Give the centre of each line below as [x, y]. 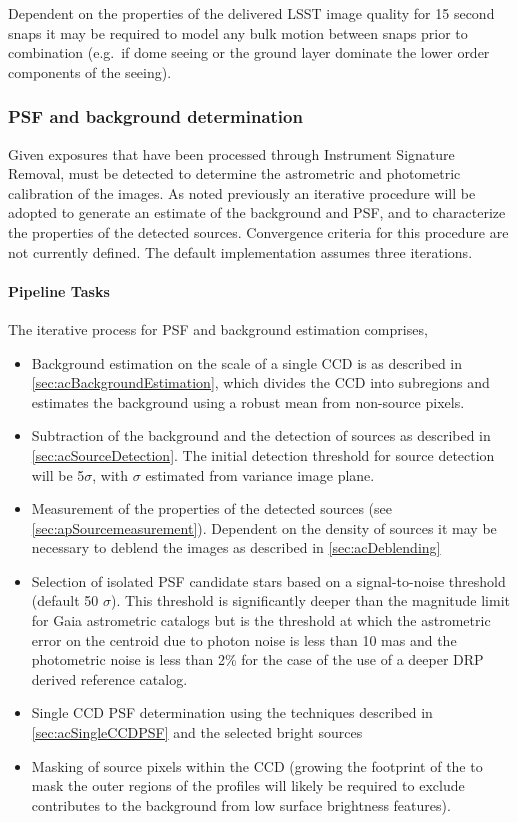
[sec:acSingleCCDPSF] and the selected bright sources [197, 732]
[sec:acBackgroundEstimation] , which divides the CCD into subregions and [260, 382]
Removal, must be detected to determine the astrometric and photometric [234, 173]
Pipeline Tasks [59, 290]
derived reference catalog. [109, 678]
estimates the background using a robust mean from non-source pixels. [248, 401]
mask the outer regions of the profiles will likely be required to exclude [248, 785]
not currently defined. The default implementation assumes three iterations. [240, 251]
